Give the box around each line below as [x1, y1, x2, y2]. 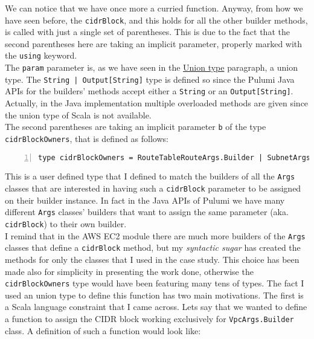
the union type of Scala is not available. [5, 108, 152, 121]
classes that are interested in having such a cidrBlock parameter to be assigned [5, 182, 301, 195]
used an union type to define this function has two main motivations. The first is [5, 288, 304, 301]
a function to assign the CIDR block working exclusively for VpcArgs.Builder [5, 312, 294, 324]
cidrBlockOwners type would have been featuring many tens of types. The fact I [5, 277, 304, 289]
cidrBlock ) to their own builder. [5, 218, 127, 230]
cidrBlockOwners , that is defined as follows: [5, 132, 168, 144]
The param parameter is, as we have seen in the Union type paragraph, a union [5, 61, 298, 74]
